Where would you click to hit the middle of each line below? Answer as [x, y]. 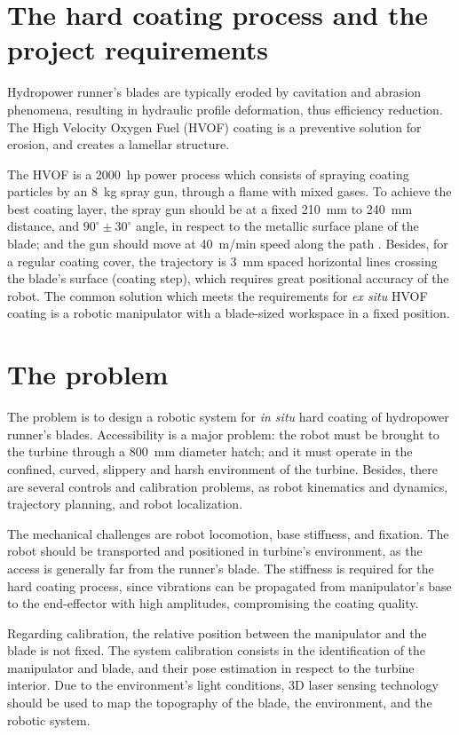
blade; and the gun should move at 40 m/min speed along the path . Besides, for [228, 244]
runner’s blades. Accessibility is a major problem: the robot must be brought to [223, 434]
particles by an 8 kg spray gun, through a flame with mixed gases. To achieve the [229, 191]
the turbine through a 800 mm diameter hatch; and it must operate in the [210, 451]
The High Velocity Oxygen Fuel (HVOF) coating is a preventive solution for [214, 126]
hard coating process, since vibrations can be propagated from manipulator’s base [229, 585]
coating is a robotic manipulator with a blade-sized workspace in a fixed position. [229, 313]
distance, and [43, 226]
